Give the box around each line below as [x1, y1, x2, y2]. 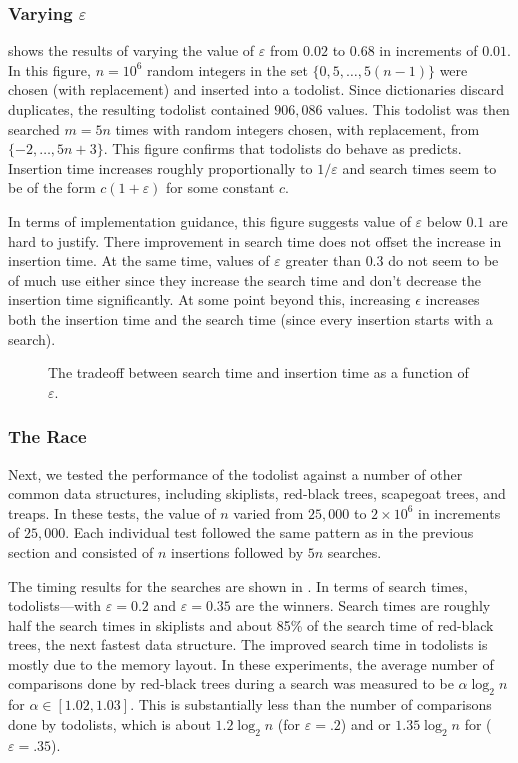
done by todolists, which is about [8, 713, 211, 734]
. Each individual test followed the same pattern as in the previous [65, 522, 474, 543]
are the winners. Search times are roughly [235, 595, 491, 616]
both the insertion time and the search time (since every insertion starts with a [8, 308, 493, 329]
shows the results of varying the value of [8, 40, 255, 61]
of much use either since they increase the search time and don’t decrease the [8, 269, 481, 290]
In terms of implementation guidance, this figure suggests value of [8, 210, 411, 231]
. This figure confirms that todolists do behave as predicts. [103, 138, 462, 159]
